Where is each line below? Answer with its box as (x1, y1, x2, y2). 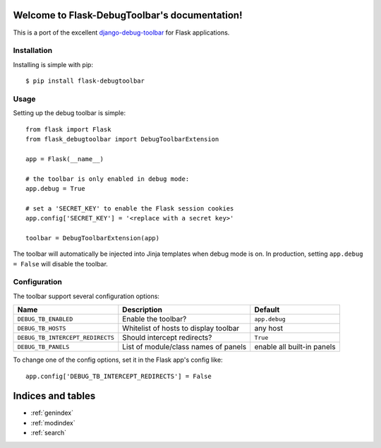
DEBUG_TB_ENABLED (17, 315, 73, 323)
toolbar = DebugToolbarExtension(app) (25, 234, 160, 242)
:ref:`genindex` (30, 408, 74, 417)
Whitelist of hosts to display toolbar (122, 324, 240, 334)
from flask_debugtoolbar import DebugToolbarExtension (25, 135, 219, 143)
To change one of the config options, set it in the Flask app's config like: (13, 355, 223, 364)
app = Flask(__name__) (25, 155, 104, 163)
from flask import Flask (25, 125, 111, 134)
